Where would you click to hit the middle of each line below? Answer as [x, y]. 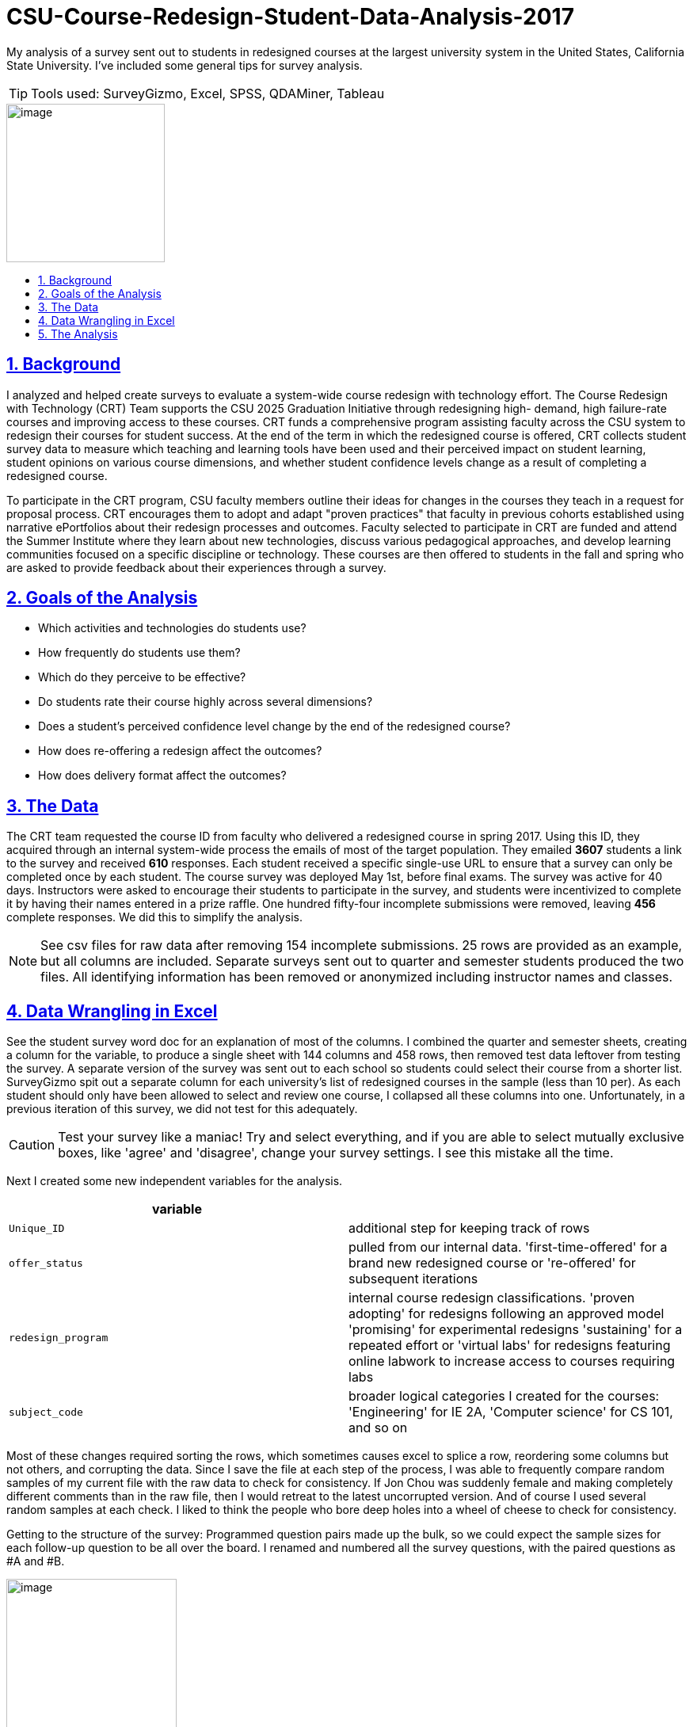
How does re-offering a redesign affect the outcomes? [180, 751]
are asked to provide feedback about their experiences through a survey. [196, 567]
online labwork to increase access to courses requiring [512, 1361]
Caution [32, 1145]
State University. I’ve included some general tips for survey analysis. [185, 65]
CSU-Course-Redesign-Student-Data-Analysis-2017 [290, 17]
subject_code [46, 1412]
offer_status [46, 1263]
